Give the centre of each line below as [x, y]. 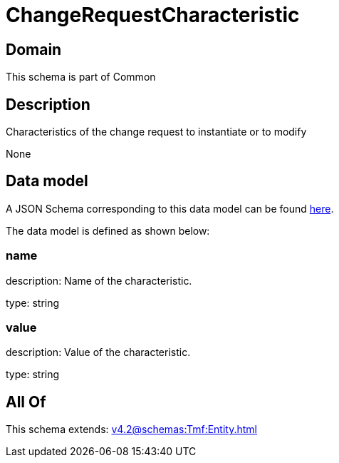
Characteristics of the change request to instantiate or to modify [156, 132]
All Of [26, 402]
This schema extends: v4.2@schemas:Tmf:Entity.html [131, 429]
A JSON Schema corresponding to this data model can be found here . [170, 208]
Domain [34, 49]
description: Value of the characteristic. [98, 352]
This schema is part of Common [81, 77]
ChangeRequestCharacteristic [153, 15]
